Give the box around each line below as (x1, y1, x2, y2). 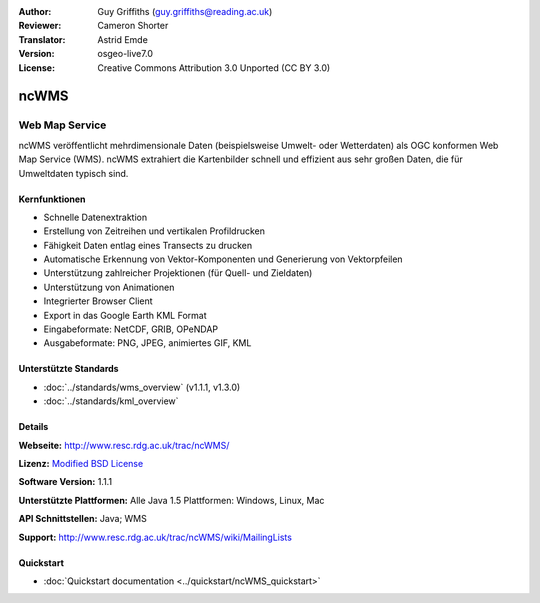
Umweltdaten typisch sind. (18, 167, 129, 179)
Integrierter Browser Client (43, 295, 154, 307)
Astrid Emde (97, 33, 149, 45)
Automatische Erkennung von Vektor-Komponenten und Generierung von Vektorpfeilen (43, 253, 404, 265)
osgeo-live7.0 (97, 48, 154, 60)
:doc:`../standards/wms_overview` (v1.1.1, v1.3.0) (43, 381, 241, 393)
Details (18, 421, 49, 433)
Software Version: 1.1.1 (18, 476, 113, 488)
